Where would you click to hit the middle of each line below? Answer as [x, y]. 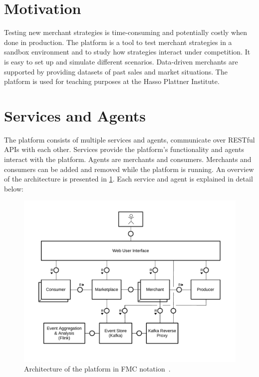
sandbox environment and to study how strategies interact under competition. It [127, 52]
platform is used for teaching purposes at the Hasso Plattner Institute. [112, 81]
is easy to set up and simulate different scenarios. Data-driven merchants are [121, 61]
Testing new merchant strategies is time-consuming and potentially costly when [126, 32]
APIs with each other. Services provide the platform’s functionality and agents [124, 149]
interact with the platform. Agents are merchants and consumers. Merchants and [128, 159]
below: [14, 188]
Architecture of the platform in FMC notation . [97, 369]
